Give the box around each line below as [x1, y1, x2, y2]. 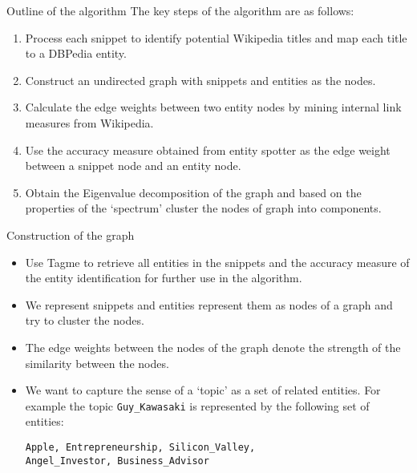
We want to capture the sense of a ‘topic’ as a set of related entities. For [25, 382, 381, 398]
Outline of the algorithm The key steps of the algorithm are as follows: [6, 2, 354, 18]
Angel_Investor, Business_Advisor [25, 455, 209, 467]
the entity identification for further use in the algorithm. [25, 269, 302, 286]
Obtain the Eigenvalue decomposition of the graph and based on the [25, 184, 362, 200]
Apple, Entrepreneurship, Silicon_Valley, [25, 441, 256, 453]
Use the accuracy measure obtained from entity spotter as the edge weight [25, 141, 391, 158]
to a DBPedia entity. [25, 45, 127, 62]
